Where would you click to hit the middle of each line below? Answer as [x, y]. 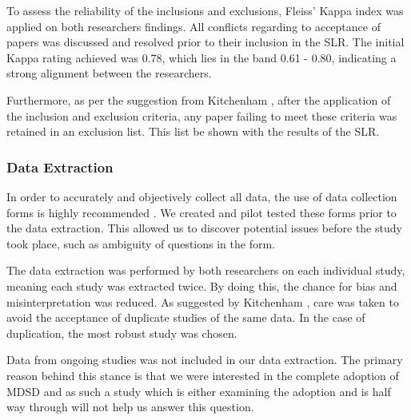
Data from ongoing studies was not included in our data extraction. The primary [205, 360]
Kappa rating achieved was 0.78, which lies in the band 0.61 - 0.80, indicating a [202, 57]
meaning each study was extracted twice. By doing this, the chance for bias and [202, 285]
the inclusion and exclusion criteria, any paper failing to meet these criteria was [202, 115]
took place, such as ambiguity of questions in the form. [141, 243]
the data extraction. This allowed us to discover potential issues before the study [204, 228]
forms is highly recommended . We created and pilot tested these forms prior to [202, 212]
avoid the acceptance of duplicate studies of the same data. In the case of [186, 317]
